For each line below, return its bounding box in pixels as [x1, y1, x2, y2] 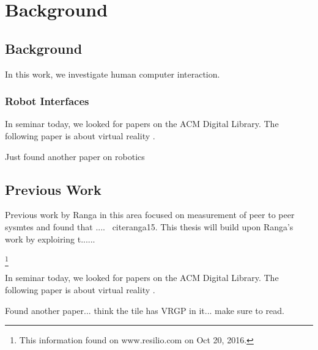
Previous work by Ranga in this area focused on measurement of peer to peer [5, 208, 295, 221]
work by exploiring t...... [5, 232, 95, 245]
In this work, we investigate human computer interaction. [5, 67, 220, 80]
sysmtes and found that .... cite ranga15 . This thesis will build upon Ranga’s [5, 220, 294, 233]
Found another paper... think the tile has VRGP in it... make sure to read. [5, 304, 284, 316]
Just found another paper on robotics [5, 150, 145, 162]
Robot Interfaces [5, 93, 89, 109]
